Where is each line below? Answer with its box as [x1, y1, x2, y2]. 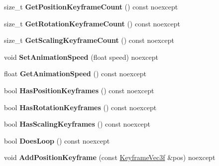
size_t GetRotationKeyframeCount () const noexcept [4, 18, 181, 28]
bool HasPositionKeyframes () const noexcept [4, 85, 154, 95]
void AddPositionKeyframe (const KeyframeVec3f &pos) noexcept [4, 152, 216, 163]
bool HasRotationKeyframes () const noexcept [4, 102, 157, 112]
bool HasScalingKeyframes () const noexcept [4, 119, 151, 129]
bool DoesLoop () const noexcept [4, 135, 110, 146]
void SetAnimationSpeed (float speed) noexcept [4, 51, 158, 62]
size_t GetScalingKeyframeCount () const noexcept [4, 35, 174, 45]
